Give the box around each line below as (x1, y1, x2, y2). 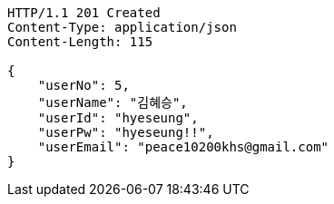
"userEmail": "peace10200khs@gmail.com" (37, 140, 329, 154)
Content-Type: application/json (7, 20, 237, 34)
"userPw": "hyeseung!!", (37, 125, 214, 140)
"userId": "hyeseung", (37, 111, 199, 125)
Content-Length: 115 (7, 34, 153, 49)
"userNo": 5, (37, 78, 130, 92)
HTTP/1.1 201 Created (7, 5, 161, 20)
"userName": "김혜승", (37, 95, 188, 110)
